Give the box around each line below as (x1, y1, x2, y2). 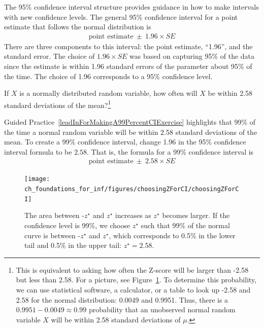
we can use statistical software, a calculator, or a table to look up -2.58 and (16, 284, 251, 295)
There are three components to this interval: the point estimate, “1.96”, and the (4, 41, 253, 51)
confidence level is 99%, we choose (24, 220, 130, 230)
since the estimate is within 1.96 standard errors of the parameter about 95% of (4, 61, 252, 71)
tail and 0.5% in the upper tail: (24, 240, 122, 250)
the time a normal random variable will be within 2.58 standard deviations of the (4, 126, 257, 137)
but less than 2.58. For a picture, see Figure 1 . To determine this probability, (16, 274, 257, 285)
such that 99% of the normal (141, 220, 230, 230)
